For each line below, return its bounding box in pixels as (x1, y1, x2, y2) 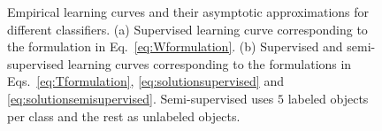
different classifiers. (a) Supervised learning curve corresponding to (7, 19, 368, 38)
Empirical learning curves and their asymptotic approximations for (7, 3, 370, 20)
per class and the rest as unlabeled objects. (7, 106, 241, 125)
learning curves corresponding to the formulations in (67, 54, 352, 73)
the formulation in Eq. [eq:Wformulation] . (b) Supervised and (7, 37, 343, 56)
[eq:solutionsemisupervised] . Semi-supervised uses (7, 89, 274, 107)
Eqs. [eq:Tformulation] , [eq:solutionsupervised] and (7, 72, 284, 90)
